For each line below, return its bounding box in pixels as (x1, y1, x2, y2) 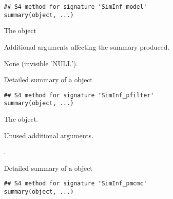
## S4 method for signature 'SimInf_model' (4, 3, 147, 10)
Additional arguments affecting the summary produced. (4, 41, 170, 52)
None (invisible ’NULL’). (4, 58, 78, 68)
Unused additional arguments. (4, 130, 94, 140)
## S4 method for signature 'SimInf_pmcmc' (4, 180, 147, 187)
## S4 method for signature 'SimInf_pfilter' (4, 91, 154, 99)
